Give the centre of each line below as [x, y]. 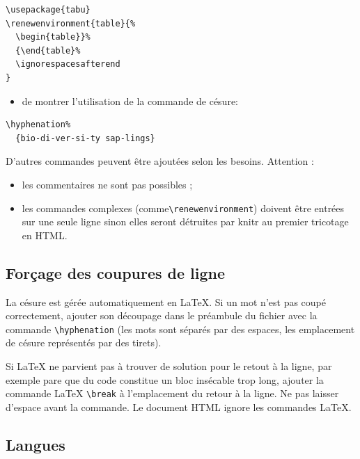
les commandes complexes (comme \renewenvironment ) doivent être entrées [183, 208]
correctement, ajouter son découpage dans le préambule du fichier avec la [162, 315]
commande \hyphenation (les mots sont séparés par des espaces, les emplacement [180, 329]
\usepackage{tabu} [48, 10]
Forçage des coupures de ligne [116, 272]
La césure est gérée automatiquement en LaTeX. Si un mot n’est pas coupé [166, 301]
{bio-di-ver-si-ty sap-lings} [85, 138]
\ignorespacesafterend [68, 64]
